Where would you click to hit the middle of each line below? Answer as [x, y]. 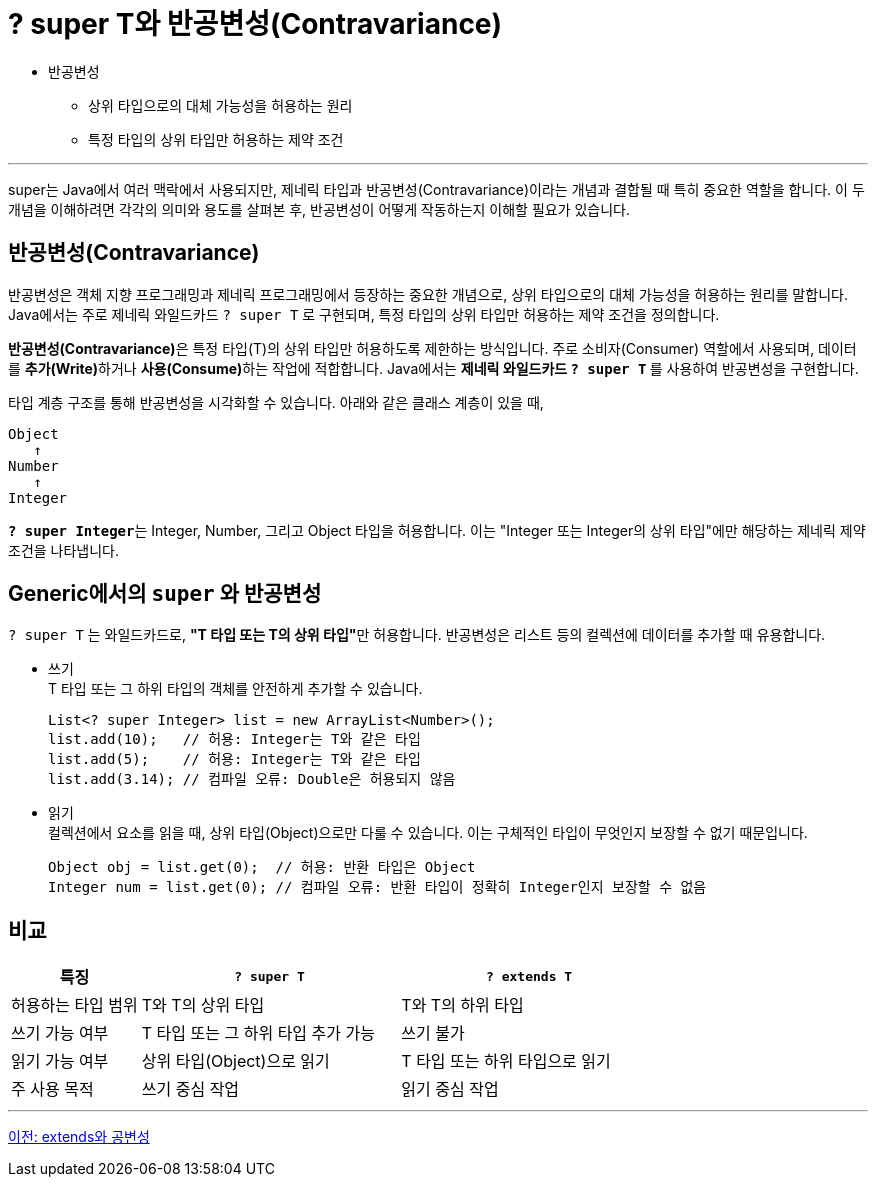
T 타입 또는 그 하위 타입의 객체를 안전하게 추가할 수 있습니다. [235, 689]
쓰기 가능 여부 [60, 1033]
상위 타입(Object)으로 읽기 [235, 1061]
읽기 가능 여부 [60, 1061]
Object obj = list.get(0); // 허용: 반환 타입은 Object [262, 867]
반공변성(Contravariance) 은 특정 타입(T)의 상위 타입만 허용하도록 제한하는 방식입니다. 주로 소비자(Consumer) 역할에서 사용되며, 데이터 [432, 348]
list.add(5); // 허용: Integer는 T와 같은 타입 [234, 759]
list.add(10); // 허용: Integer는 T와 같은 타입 [234, 739]
